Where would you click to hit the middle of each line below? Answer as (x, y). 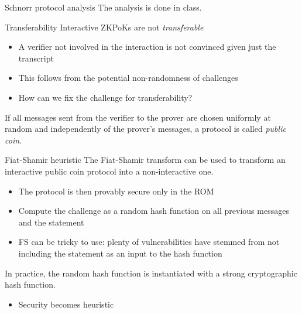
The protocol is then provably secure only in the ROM (116, 191)
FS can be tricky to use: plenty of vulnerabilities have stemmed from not (149, 242)
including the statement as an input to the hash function (120, 253)
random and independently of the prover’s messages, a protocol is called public (145, 129)
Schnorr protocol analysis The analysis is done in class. (103, 7)
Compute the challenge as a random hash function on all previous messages (154, 211)
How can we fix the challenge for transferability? (105, 97)
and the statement (51, 222)
